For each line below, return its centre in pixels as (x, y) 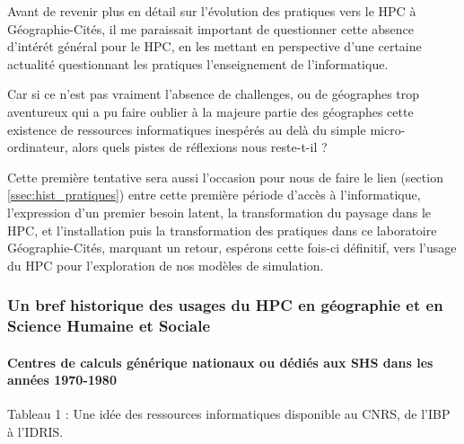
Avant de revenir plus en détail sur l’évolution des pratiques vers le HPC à (212, 11)
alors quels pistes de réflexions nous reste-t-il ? (200, 147)
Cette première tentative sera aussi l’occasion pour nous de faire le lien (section (225, 177)
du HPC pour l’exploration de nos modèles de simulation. (166, 265)
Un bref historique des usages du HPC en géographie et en (225, 305)
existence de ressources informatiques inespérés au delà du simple (187, 129)
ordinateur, (38, 147)
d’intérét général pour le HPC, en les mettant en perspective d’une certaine (214, 46)
